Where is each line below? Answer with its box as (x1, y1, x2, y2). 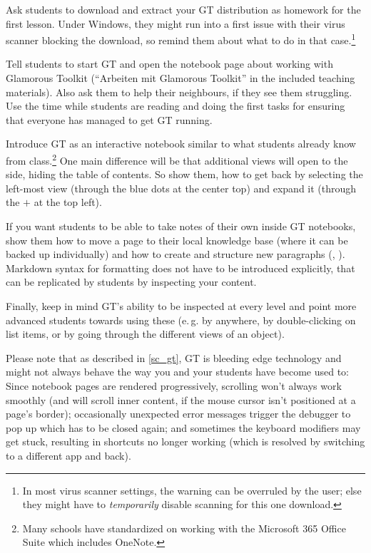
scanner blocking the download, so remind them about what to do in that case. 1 (6, 31, 356, 47)
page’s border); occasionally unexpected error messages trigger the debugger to (6, 406, 351, 421)
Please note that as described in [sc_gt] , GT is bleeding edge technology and (6, 350, 342, 365)
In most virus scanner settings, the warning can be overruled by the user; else (22, 482, 362, 497)
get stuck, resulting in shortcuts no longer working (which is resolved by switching (6, 434, 365, 449)
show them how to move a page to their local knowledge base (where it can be (6, 232, 348, 247)
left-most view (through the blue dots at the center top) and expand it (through (6, 180, 357, 195)
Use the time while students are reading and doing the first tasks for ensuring (6, 98, 345, 113)
